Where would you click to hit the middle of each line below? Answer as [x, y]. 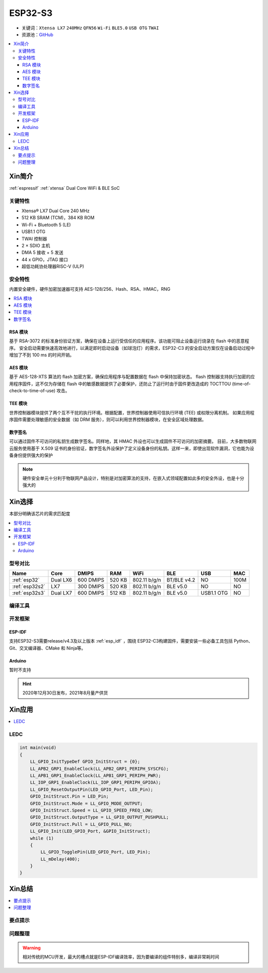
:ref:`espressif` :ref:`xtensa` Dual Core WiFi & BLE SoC [65, 188]
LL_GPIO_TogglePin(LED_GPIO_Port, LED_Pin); [96, 852]
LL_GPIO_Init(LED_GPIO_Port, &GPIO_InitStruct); [90, 831]
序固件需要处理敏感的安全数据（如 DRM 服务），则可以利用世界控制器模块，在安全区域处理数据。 [108, 419]
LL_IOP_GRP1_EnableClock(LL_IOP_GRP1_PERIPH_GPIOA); [96, 782]
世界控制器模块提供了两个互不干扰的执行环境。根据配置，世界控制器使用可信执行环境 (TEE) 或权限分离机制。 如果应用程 [132, 412]
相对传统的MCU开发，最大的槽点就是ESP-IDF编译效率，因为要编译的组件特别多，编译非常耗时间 [121, 957]
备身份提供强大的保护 [31, 455]
